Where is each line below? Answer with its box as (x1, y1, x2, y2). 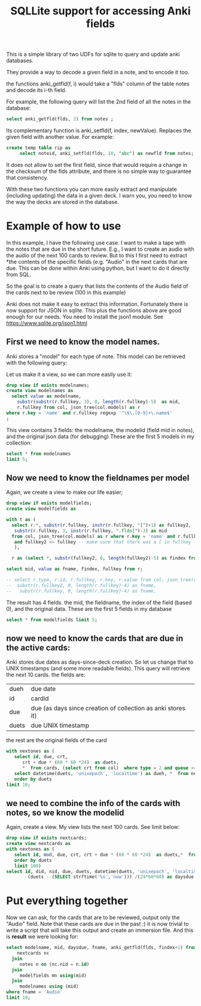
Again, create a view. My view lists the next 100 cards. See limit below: (6, 823, 180, 831)
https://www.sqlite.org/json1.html (6, 319, 88, 327)
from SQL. (6, 271, 32, 278)
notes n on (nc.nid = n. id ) (19, 961, 90, 967)
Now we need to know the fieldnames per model (6, 473, 190, 483)
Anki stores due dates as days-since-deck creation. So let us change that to (6, 658, 194, 665)
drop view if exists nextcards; (6, 835, 87, 841)
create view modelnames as (6, 388, 74, 394)
